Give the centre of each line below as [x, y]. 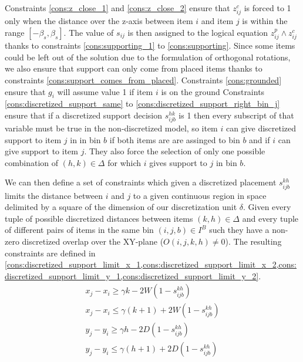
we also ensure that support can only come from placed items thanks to [134, 68]
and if [260, 139]
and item [217, 21]
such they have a [239, 230]
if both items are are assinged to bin [175, 139]
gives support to [178, 162]
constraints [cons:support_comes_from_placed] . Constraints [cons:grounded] [143, 79]
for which [124, 162]
